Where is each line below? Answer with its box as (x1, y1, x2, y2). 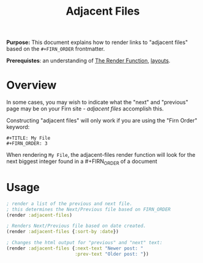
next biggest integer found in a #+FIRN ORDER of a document (6, 157, 158, 166)
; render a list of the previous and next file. (6, 200, 133, 207)
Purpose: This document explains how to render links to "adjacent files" (6, 38, 188, 46)
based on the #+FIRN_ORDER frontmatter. (6, 45, 105, 52)
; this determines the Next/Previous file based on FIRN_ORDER (6, 206, 171, 212)
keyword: (6, 123, 30, 131)
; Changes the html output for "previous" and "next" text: (6, 240, 163, 246)
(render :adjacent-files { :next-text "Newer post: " (6, 245, 144, 251)
